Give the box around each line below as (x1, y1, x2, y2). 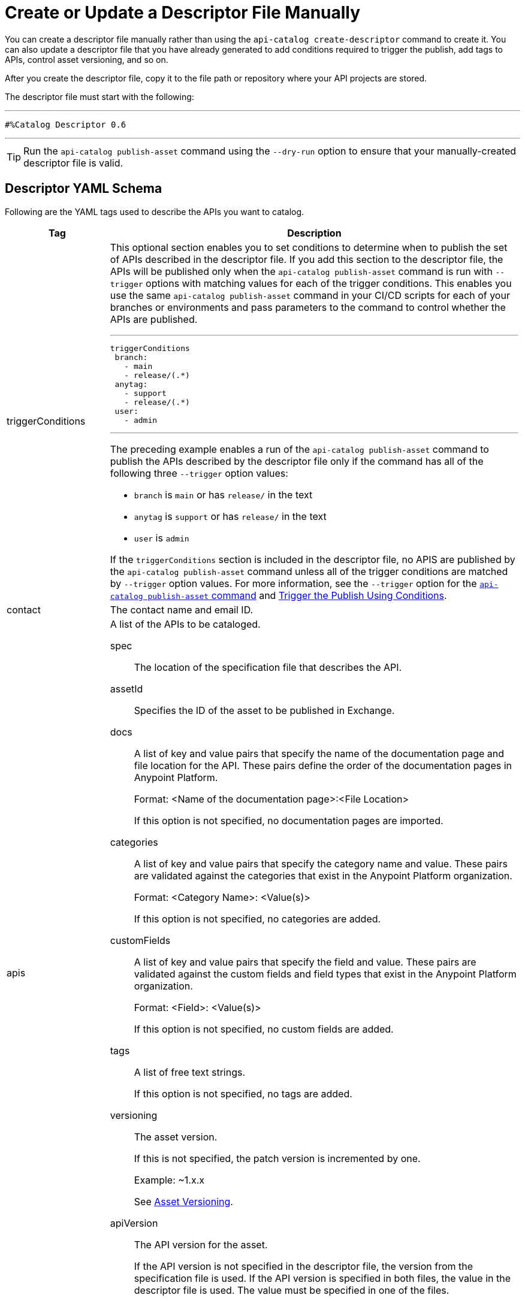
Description (287, 226, 342, 239)
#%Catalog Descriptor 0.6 (5, 119, 126, 129)
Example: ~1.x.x (134, 1173, 205, 1186)
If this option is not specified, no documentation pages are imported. (134, 814, 443, 827)
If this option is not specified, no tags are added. (134, 1087, 352, 1100)
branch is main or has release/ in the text (134, 488, 313, 501)
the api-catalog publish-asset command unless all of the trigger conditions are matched (110, 565, 508, 577)
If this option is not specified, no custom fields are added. (134, 1022, 394, 1035)
